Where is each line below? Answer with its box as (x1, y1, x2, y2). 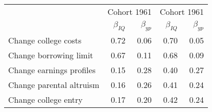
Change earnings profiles (8, 64, 96, 76)
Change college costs (8, 34, 82, 47)
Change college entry (8, 94, 83, 106)
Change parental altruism (8, 79, 100, 91)
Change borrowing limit (8, 49, 93, 61)
